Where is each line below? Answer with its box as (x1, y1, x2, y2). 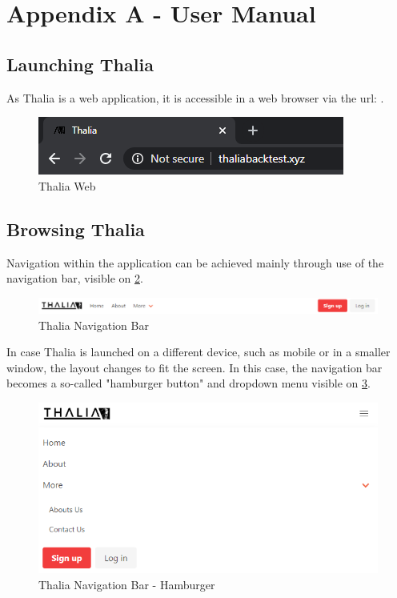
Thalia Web (38, 177, 96, 194)
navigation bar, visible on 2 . (6, 270, 143, 287)
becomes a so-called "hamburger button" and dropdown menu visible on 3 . (6, 375, 371, 391)
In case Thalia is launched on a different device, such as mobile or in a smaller (6, 343, 391, 360)
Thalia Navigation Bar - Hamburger (38, 576, 215, 592)
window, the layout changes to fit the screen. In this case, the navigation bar (6, 359, 383, 375)
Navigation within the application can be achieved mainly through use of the (6, 254, 384, 271)
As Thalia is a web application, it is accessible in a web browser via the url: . (6, 89, 384, 106)
